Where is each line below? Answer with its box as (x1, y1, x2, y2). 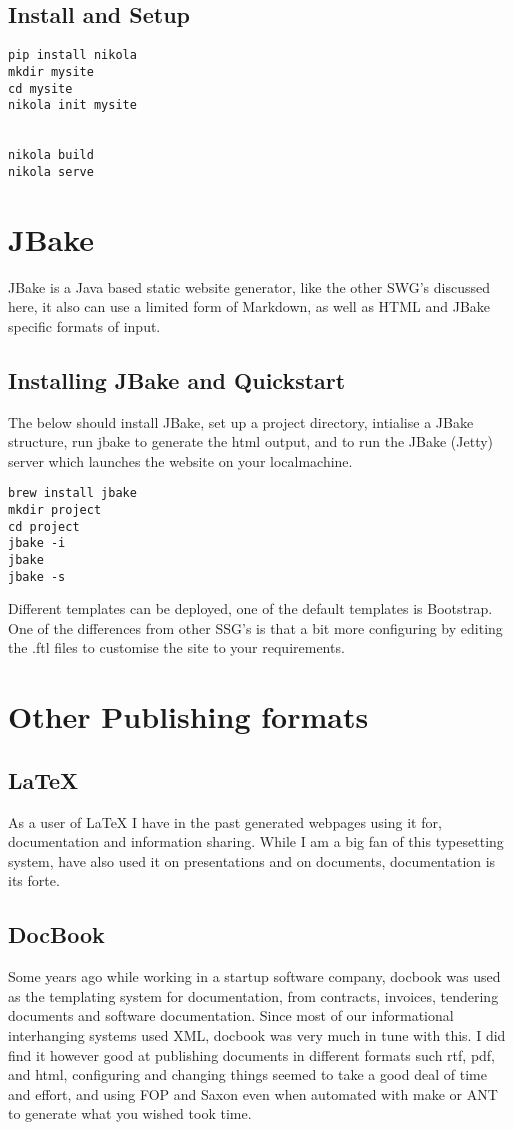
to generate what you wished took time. (8, 1103, 252, 1124)
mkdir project (8, 503, 102, 517)
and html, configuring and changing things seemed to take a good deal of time (8, 1064, 487, 1085)
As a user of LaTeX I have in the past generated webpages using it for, (8, 811, 442, 832)
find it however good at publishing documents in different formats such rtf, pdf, (8, 1044, 496, 1065)
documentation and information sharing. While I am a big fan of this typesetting (8, 831, 504, 852)
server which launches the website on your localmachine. (8, 450, 353, 471)
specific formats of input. (8, 315, 161, 336)
